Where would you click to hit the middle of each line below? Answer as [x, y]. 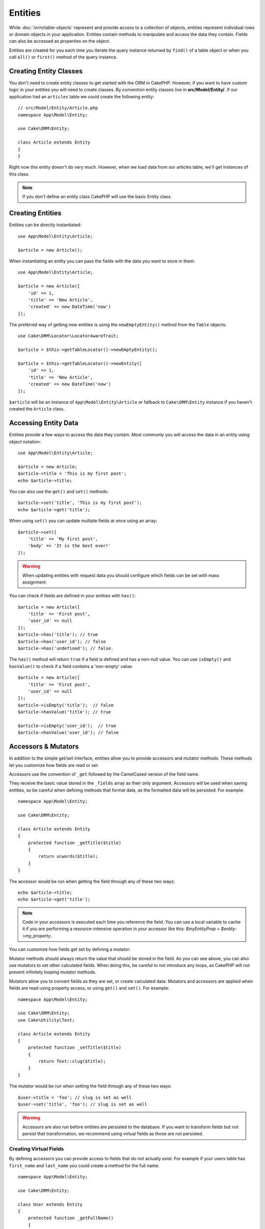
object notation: [25, 441]
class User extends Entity [50, 1204]
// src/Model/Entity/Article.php [58, 108]
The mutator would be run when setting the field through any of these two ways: [90, 1086]
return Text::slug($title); [72, 1061]
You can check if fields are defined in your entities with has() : [72, 596]
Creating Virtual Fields [36, 1149]
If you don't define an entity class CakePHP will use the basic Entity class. [97, 197]
